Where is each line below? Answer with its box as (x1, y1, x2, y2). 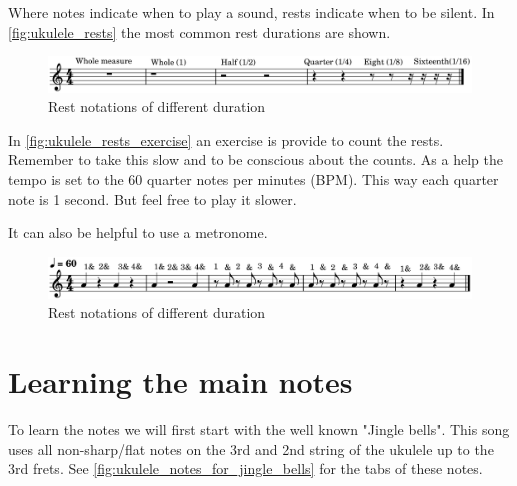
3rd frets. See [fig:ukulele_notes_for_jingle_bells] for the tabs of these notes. (8, 458, 483, 479)
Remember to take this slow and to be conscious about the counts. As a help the (8, 149, 503, 170)
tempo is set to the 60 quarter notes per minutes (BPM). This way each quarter (8, 169, 499, 189)
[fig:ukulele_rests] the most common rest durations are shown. (8, 21, 391, 42)
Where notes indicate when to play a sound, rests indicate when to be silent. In (8, 2, 495, 22)
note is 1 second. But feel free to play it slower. (8, 188, 297, 209)
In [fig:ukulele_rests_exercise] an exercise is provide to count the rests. (8, 129, 444, 150)
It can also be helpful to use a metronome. (8, 222, 268, 243)
